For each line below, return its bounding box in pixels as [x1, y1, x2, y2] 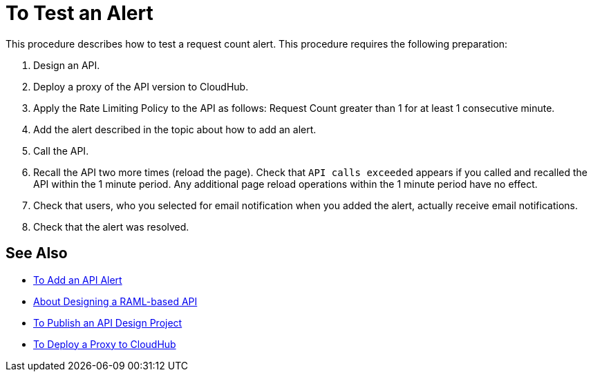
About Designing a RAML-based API [33, 295, 198, 307]
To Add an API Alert [33, 273, 122, 286]
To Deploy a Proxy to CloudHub [33, 338, 176, 350]
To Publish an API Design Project [33, 316, 182, 329]
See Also [6, 244, 68, 262]
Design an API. [33, 59, 100, 71]
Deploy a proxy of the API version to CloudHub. [33, 80, 249, 93]
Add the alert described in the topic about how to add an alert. [33, 123, 317, 135]
